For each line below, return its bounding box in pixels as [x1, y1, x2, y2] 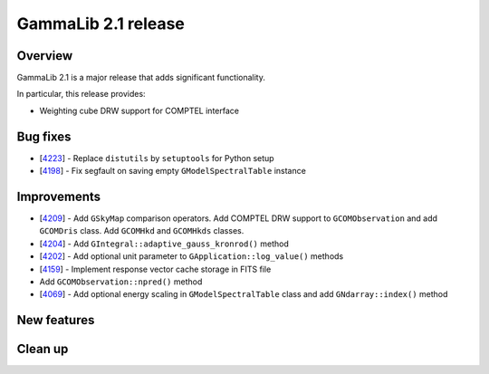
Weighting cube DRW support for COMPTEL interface [39, 105, 240, 116]
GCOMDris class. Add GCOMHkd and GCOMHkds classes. [39, 225, 244, 236]
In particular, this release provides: [16, 89, 146, 100]
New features [16, 312, 95, 328]
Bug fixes [16, 129, 72, 144]
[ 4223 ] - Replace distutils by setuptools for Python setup [39, 152, 275, 163]
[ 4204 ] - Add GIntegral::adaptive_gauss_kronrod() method [39, 238, 289, 249]
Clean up [16, 341, 69, 357]
